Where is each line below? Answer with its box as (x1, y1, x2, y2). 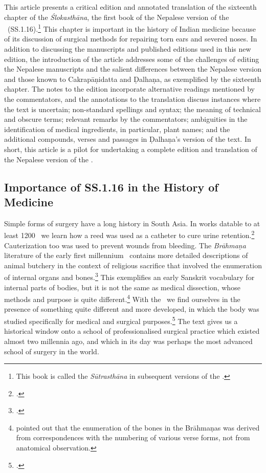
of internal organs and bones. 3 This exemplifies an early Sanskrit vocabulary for (4, 270, 255, 283)
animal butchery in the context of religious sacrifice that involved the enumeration (4, 260, 262, 270)
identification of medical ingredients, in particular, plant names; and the (4, 123, 230, 134)
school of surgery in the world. (4, 346, 99, 356)
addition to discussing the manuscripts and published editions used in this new (4, 44, 251, 54)
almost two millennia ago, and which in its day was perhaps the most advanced (4, 335, 253, 346)
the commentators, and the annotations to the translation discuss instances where (4, 94, 261, 104)
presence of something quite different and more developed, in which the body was (4, 304, 259, 314)
